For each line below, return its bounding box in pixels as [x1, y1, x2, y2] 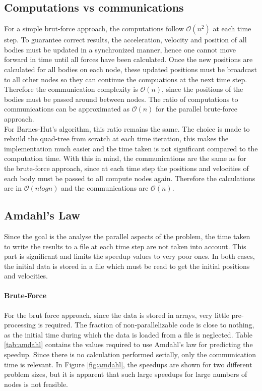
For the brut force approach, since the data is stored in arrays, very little [4, 309, 229, 320]
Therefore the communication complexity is [4, 84, 138, 94]
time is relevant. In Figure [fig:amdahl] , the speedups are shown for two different [4, 359, 252, 369]
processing [4, 319, 36, 330]
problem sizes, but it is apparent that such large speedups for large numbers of [4, 369, 247, 379]
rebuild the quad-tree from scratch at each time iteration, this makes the [4, 133, 229, 144]
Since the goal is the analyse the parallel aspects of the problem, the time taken [4, 231, 250, 241]
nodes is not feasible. [4, 378, 69, 389]
